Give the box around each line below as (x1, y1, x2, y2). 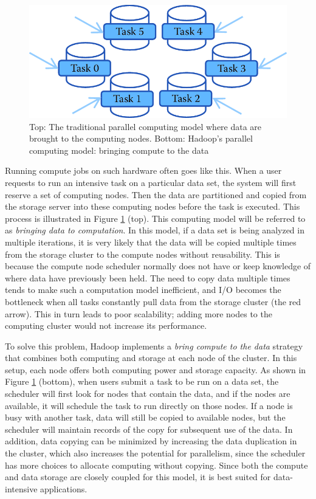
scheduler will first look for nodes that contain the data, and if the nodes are (5, 387, 290, 400)
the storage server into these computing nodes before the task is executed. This (5, 200, 300, 213)
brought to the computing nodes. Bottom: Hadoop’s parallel (29, 132, 253, 145)
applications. (40, 482, 88, 495)
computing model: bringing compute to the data (29, 143, 209, 156)
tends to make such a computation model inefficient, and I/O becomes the (5, 283, 281, 296)
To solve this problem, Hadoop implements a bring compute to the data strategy (5, 339, 303, 352)
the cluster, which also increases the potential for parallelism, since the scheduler (5, 447, 306, 459)
